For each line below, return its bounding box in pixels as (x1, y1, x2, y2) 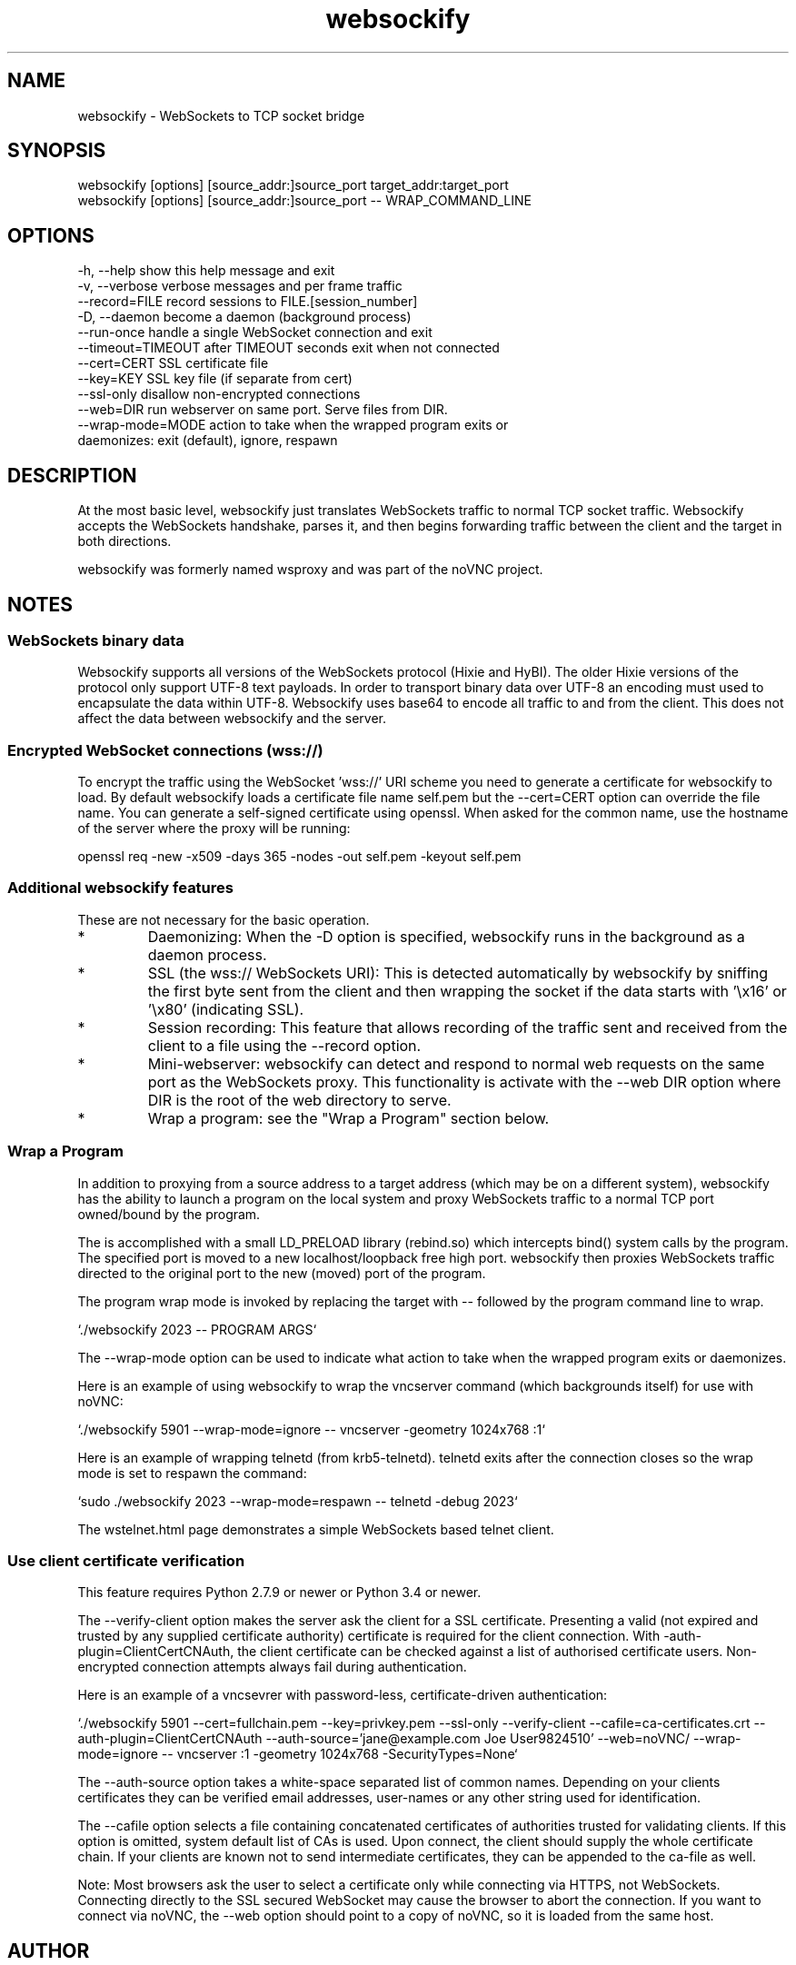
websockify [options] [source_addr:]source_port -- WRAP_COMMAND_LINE (77, 193, 532, 209)
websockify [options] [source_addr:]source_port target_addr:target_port (77, 177, 509, 194)
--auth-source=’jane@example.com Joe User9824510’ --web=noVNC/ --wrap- (265, 1731, 741, 1747)
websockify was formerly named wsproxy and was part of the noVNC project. (77, 561, 543, 578)
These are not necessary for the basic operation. (77, 911, 370, 928)
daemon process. (147, 945, 267, 964)
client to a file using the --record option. (147, 1036, 422, 1055)
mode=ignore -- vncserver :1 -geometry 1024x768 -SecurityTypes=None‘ (77, 1746, 518, 1762)
